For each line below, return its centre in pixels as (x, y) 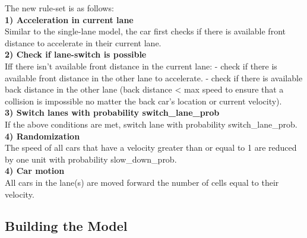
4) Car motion (35, 171)
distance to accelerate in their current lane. (83, 42)
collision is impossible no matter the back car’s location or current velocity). (143, 101)
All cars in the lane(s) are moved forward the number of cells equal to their (142, 182)
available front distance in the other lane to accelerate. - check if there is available (154, 77)
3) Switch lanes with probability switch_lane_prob (112, 112)
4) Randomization (42, 136)
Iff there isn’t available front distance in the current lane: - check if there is (141, 66)
